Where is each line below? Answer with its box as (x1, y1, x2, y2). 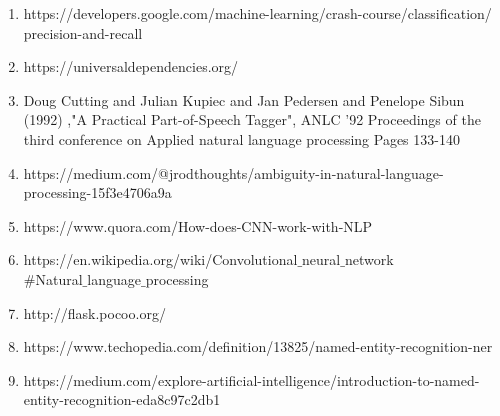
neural (302, 249, 341, 270)
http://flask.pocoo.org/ (23, 302, 166, 323)
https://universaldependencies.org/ (23, 56, 239, 77)
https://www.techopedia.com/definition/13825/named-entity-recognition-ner (23, 336, 493, 357)
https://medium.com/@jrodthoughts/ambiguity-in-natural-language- (23, 162, 444, 183)
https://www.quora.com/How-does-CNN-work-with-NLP (23, 215, 373, 236)
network (344, 249, 394, 270)
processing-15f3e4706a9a (23, 182, 172, 203)
